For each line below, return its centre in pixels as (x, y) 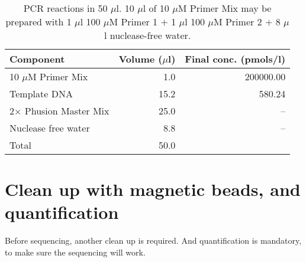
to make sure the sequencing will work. (75, 252)
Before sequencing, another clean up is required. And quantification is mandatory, (153, 240)
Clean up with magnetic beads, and (153, 189)
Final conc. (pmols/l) (235, 59)
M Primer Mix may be (225, 8)
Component (37, 59)
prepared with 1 (38, 22)
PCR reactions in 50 (65, 8)
